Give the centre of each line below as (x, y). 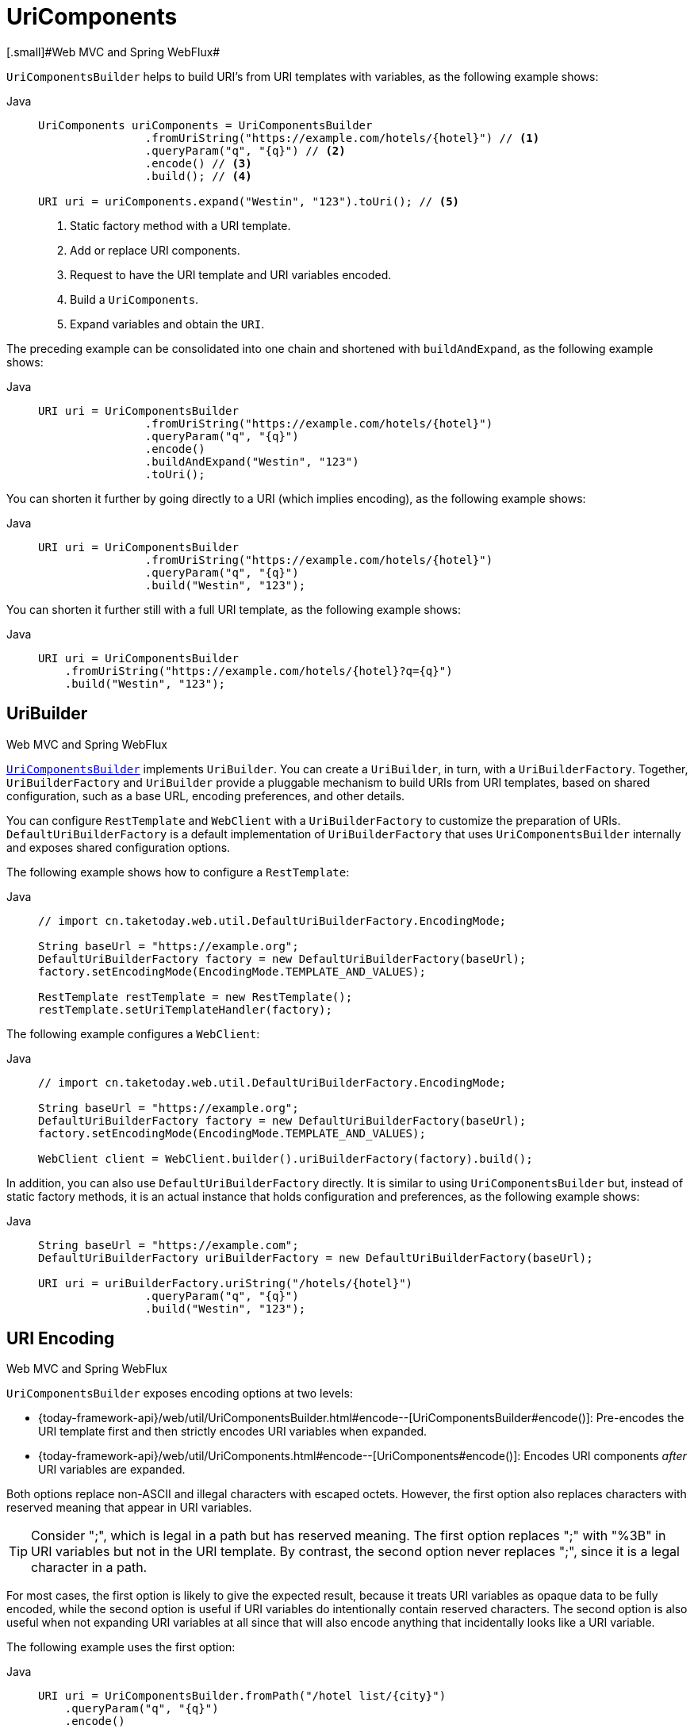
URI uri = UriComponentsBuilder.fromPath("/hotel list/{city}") (242, 1696)
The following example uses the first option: (121, 1647)
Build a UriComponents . (134, 299)
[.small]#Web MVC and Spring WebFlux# (113, 52)
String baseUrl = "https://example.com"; (169, 1245)
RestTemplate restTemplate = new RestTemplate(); (196, 997)
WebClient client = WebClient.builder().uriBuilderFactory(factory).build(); (286, 1158)
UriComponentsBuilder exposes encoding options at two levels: (180, 1394)
